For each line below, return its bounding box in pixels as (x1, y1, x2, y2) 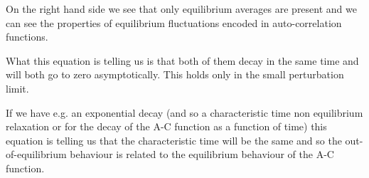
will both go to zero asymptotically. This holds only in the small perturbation (6, 67, 344, 82)
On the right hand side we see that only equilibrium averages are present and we (6, 1, 357, 16)
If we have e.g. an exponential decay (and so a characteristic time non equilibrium (6, 105, 363, 120)
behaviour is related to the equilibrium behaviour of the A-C (70, 147, 334, 162)
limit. (6, 80, 29, 95)
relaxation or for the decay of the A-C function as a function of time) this (6, 119, 327, 134)
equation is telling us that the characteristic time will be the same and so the (6, 132, 342, 147)
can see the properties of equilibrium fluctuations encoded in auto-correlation (6, 15, 342, 30)
